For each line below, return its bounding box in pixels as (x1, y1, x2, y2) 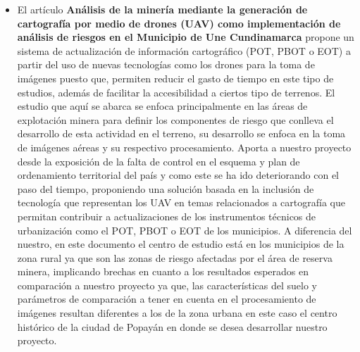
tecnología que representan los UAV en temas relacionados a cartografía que (17, 195, 345, 210)
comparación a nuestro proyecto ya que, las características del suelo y (17, 277, 317, 292)
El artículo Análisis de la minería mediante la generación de (17, 2, 308, 16)
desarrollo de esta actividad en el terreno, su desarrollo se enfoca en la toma (17, 126, 346, 141)
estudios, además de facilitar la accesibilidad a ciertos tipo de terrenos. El (17, 84, 335, 99)
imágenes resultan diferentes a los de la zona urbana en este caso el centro (17, 306, 337, 320)
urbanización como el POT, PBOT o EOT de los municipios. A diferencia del (17, 222, 352, 237)
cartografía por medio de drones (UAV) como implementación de (17, 15, 341, 30)
